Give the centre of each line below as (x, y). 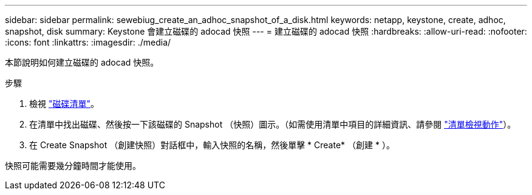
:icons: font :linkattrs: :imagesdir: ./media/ (88, 42)
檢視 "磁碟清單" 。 (64, 104)
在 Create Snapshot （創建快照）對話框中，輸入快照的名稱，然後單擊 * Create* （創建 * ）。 (212, 145)
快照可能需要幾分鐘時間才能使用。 (73, 166)
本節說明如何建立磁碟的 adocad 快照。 (82, 62)
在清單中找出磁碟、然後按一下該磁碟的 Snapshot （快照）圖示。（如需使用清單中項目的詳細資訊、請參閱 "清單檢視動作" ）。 (273, 124)
